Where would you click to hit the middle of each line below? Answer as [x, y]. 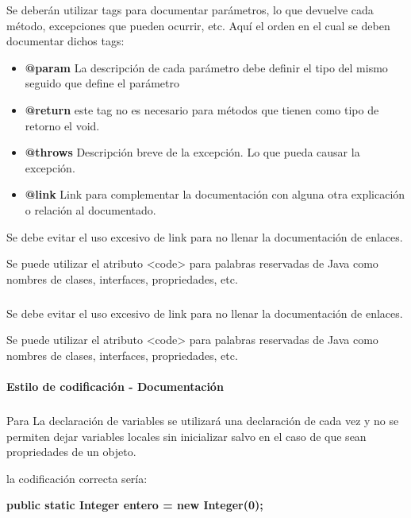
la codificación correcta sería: [77, 478]
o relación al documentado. [90, 209]
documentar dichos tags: [65, 41]
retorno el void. [62, 125]
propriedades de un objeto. [71, 452]
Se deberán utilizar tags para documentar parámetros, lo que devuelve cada [190, 10]
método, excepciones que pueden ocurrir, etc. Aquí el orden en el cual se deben [198, 25]
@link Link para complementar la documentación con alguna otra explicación [215, 194]
